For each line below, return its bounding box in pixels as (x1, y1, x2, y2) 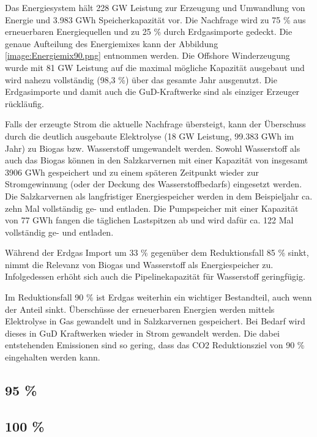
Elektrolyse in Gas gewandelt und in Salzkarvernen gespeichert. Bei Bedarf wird (5, 315, 305, 327)
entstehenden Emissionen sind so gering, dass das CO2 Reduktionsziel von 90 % (5, 338, 305, 351)
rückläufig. (5, 97, 44, 110)
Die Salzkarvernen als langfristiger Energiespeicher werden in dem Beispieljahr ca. (5, 189, 313, 202)
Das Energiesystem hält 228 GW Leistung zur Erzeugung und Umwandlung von (5, 1, 305, 13)
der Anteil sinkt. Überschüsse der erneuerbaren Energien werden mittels (5, 302, 275, 315)
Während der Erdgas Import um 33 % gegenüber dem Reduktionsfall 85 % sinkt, (5, 246, 309, 259)
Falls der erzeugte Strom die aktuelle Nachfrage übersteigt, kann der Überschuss (5, 118, 306, 130)
